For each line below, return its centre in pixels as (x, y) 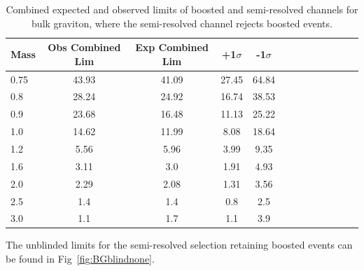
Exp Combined (172, 47)
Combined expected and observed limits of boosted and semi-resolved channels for (182, 9)
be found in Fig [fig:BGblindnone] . (80, 259)
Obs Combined (84, 47)
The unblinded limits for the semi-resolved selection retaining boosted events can (179, 245)
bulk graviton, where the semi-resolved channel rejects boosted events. (182, 23)
